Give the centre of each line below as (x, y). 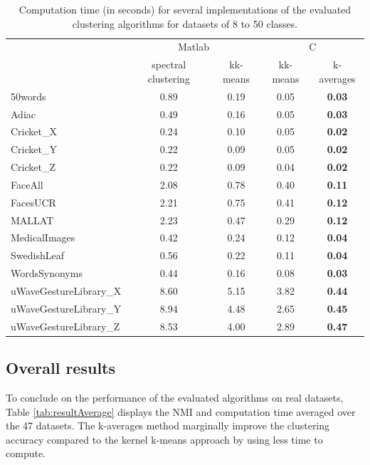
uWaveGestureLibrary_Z (65, 326)
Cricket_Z (33, 167)
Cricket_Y (34, 149)
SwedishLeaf (37, 255)
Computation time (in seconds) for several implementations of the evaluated (185, 9)
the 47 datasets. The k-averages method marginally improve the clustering (168, 425)
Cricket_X (34, 131)
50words (28, 96)
